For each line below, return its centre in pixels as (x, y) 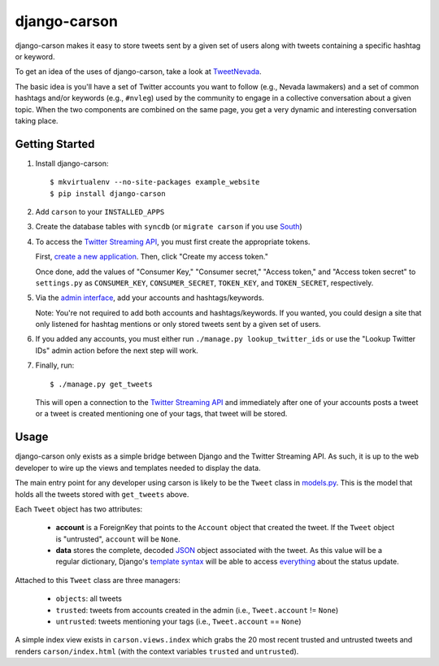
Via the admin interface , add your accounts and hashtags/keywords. (150, 298)
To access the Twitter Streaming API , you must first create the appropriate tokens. (173, 242)
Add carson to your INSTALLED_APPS (100, 211)
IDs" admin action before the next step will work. (117, 350)
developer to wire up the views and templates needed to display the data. (138, 468)
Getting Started (55, 144)
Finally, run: (55, 365)
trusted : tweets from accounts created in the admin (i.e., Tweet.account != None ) (197, 610)
